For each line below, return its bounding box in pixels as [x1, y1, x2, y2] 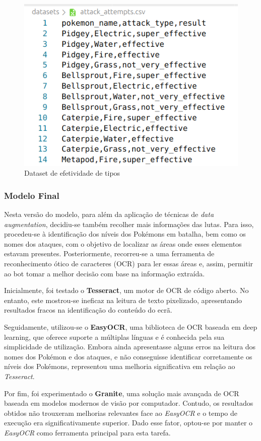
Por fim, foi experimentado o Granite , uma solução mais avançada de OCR [4, 388, 239, 398]
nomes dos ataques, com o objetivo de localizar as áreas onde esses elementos [4, 238, 242, 249]
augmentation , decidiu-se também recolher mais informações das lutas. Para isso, [4, 218, 254, 229]
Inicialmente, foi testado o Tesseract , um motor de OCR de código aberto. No [4, 285, 249, 296]
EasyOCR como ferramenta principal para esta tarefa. [4, 427, 171, 437]
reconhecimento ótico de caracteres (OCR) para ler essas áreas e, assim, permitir [4, 258, 253, 269]
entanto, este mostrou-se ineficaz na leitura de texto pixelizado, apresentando [4, 295, 242, 305]
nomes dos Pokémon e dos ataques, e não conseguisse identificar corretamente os [4, 351, 252, 361]
